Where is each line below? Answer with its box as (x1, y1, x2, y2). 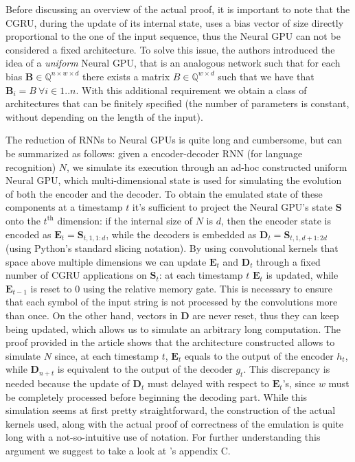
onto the (5, 213, 41, 227)
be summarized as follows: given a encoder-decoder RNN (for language (5, 146, 303, 160)
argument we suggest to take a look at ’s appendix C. (5, 443, 231, 458)
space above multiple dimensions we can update (5, 254, 207, 268)
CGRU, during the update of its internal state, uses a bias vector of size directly (5, 15, 344, 30)
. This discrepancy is (243, 362, 330, 376)
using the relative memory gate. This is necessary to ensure (82, 281, 332, 295)
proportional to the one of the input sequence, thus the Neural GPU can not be (5, 29, 341, 43)
